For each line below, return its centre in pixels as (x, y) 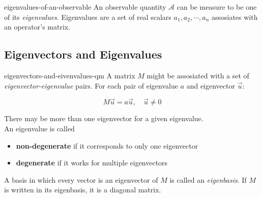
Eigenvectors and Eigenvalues (83, 54)
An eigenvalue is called (39, 128)
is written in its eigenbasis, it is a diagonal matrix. (83, 190)
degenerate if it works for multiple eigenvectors (92, 163)
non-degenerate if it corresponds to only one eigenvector (107, 145)
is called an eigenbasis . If (208, 179)
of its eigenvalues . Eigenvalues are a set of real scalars (88, 17)
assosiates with (235, 17)
